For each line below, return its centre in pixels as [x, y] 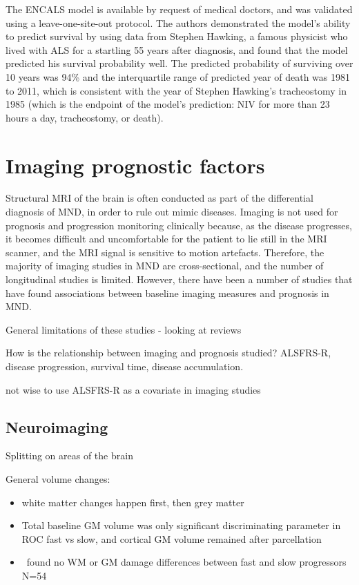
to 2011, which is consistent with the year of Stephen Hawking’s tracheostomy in [176, 90]
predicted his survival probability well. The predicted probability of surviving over [179, 63]
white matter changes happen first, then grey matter [133, 502]
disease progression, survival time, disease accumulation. [125, 366]
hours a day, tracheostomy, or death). [85, 117]
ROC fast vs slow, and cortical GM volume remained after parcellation [172, 538]
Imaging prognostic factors [135, 165]
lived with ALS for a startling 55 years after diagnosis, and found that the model [177, 49]
